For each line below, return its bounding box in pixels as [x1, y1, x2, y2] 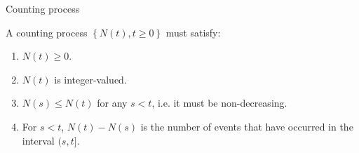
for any [97, 95, 128, 110]
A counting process [6, 25, 88, 39]
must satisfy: [165, 25, 221, 39]
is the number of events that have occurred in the [140, 119, 353, 133]
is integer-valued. [54, 72, 127, 86]
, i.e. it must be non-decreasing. [151, 95, 287, 110]
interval [22, 133, 55, 147]
